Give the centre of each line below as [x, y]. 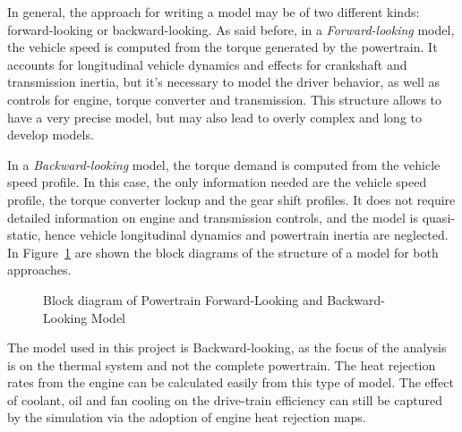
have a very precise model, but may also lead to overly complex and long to [215, 117]
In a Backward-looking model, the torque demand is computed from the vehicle [224, 164]
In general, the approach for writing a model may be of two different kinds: [214, 12]
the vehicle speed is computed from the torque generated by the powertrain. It [222, 47]
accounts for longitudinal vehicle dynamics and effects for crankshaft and [207, 64]
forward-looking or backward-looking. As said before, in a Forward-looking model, [231, 29]
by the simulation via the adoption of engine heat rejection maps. [187, 417]
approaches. [39, 270]
